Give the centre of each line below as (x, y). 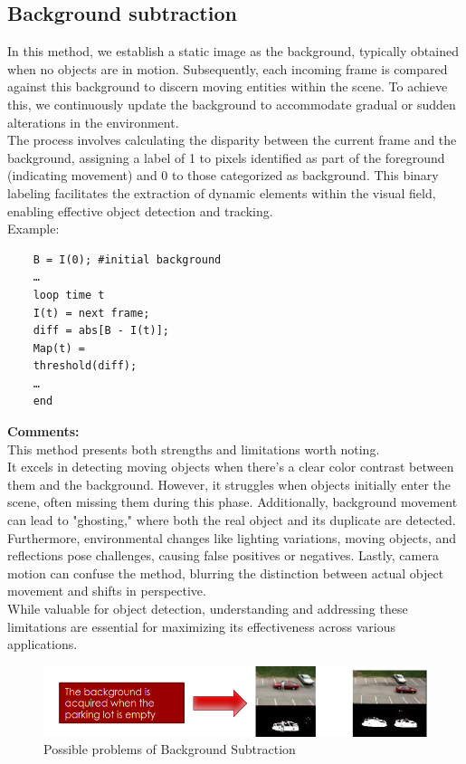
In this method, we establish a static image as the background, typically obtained (233, 51)
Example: (33, 229)
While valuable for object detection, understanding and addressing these (208, 609)
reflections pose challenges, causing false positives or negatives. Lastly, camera (223, 555)
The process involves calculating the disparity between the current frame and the (232, 140)
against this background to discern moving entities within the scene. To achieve (228, 86)
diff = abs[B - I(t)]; (101, 331)
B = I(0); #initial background (127, 259)
